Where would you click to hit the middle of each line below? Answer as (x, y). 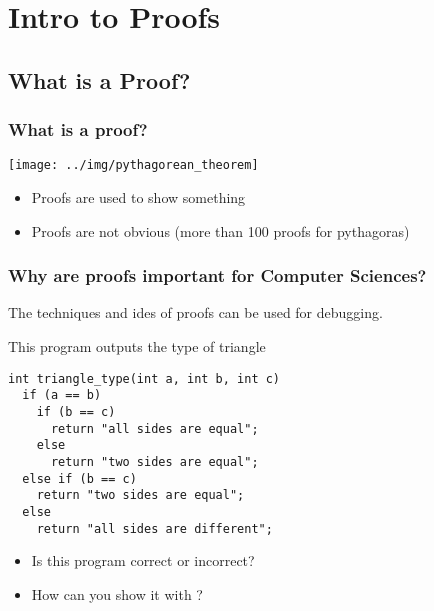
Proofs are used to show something (138, 197)
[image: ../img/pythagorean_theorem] (133, 165)
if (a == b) (62, 395)
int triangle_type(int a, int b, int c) (144, 378)
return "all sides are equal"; (154, 428)
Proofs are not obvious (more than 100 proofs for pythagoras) (220, 230)
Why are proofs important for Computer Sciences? (217, 275)
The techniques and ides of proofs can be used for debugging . (195, 312)
